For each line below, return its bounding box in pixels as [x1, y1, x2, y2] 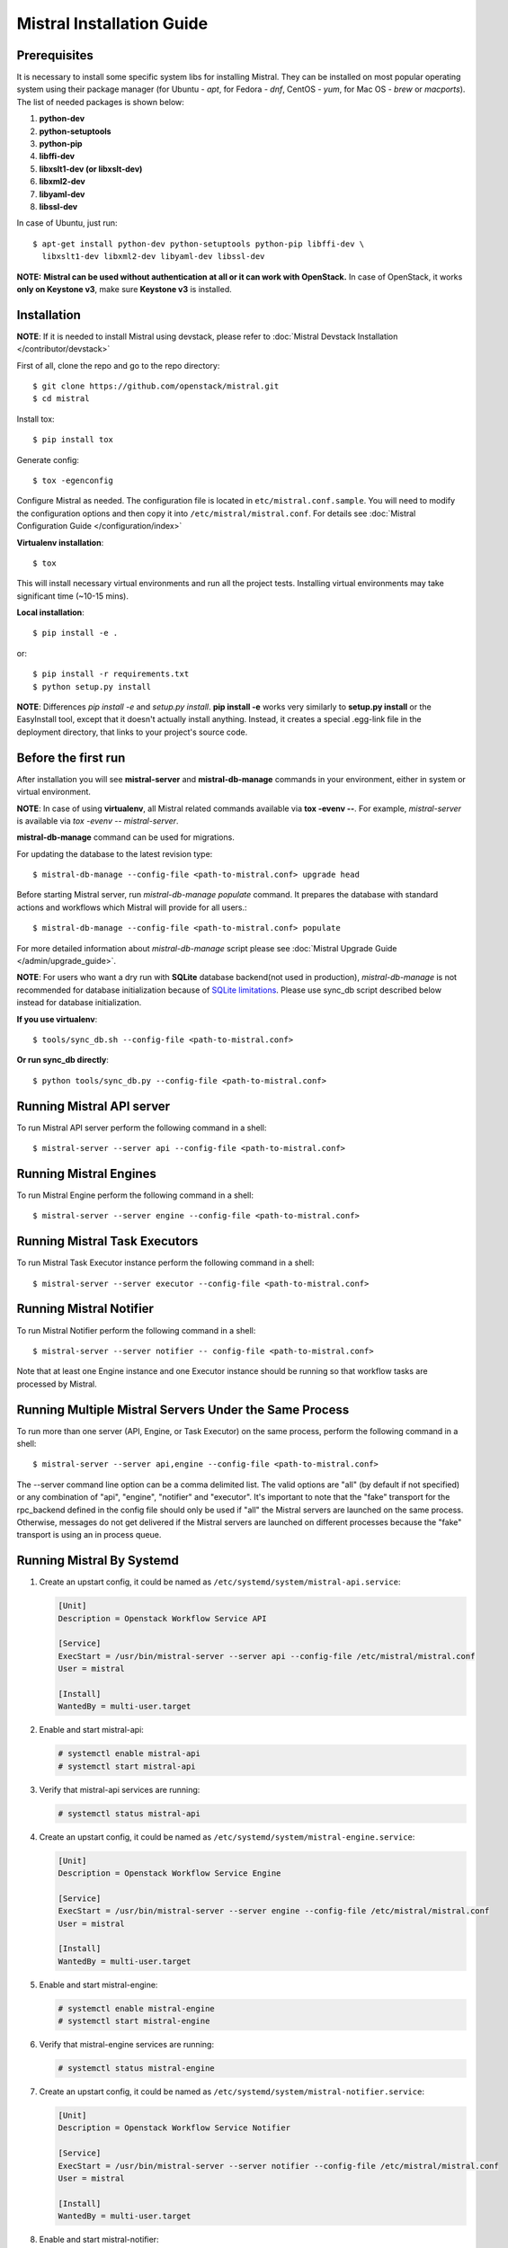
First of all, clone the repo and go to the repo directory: [16, 360, 220, 370]
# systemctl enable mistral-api [58, 1749, 201, 1759]
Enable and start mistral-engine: [39, 1979, 158, 1990]
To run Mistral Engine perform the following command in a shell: [16, 1190, 254, 1200]
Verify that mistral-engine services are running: [39, 2039, 215, 2050]
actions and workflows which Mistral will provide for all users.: [16, 902, 247, 913]
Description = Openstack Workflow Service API [58, 1613, 267, 1623]
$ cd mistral [32, 394, 90, 404]
